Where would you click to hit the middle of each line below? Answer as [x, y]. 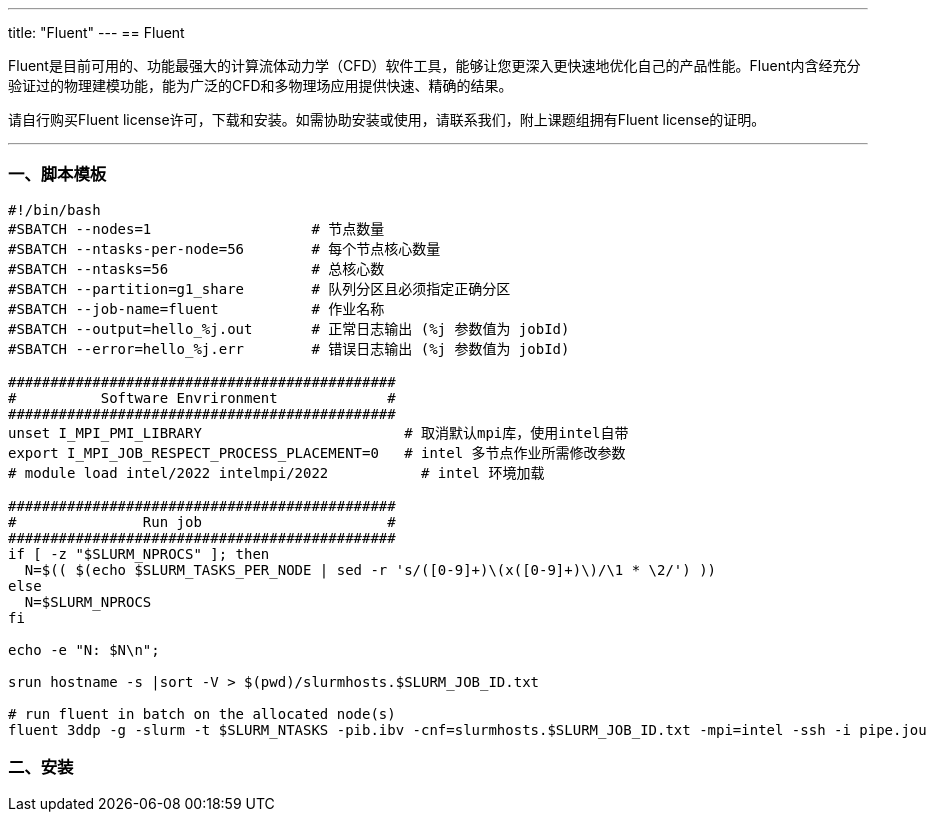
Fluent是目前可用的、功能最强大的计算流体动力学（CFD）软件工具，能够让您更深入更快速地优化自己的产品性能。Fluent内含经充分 [434, 65]
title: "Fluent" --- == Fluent [96, 32]
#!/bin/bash [54, 209]
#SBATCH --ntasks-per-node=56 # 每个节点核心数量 [224, 248]
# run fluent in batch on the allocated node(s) [202, 713]
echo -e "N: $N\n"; [84, 649]
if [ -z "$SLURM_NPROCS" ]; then [139, 553]
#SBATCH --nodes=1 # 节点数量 [196, 228]
